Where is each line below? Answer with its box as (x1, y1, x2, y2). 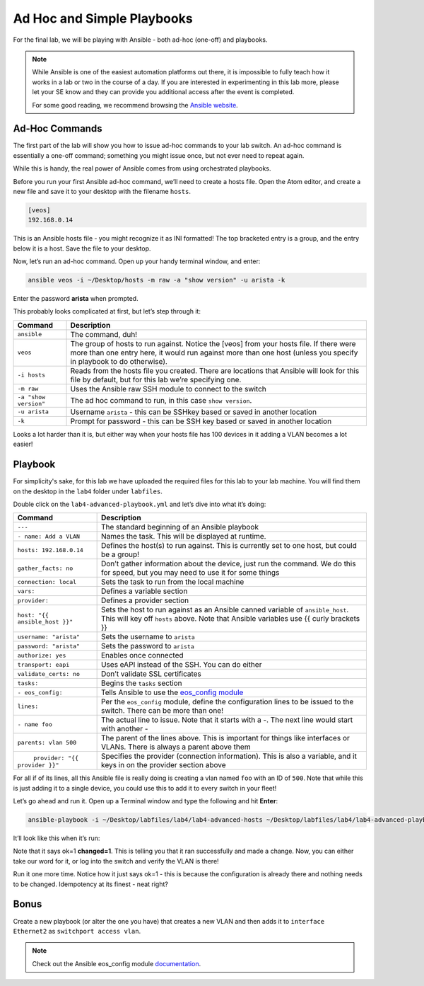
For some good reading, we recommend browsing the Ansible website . (32, 101, 238, 109)
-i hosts (17, 372, 46, 379)
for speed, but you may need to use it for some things (100, 568, 280, 578)
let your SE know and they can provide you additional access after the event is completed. (32, 88, 295, 96)
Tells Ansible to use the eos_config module (100, 687, 244, 697)
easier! (13, 440, 33, 449)
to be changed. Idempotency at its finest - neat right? (13, 880, 169, 888)
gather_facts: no (17, 564, 73, 572)
